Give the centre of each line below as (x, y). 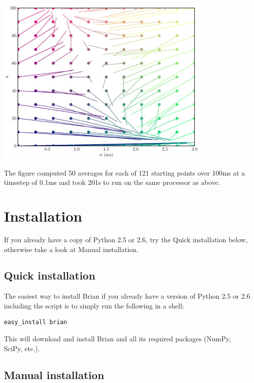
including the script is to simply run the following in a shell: (94, 305)
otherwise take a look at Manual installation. (71, 249)
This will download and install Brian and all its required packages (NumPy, (117, 339)
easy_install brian (35, 322)
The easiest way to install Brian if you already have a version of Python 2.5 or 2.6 (127, 296)
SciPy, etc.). (22, 348)
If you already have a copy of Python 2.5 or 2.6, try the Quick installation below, (126, 239)
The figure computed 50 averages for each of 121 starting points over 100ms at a (125, 172)
